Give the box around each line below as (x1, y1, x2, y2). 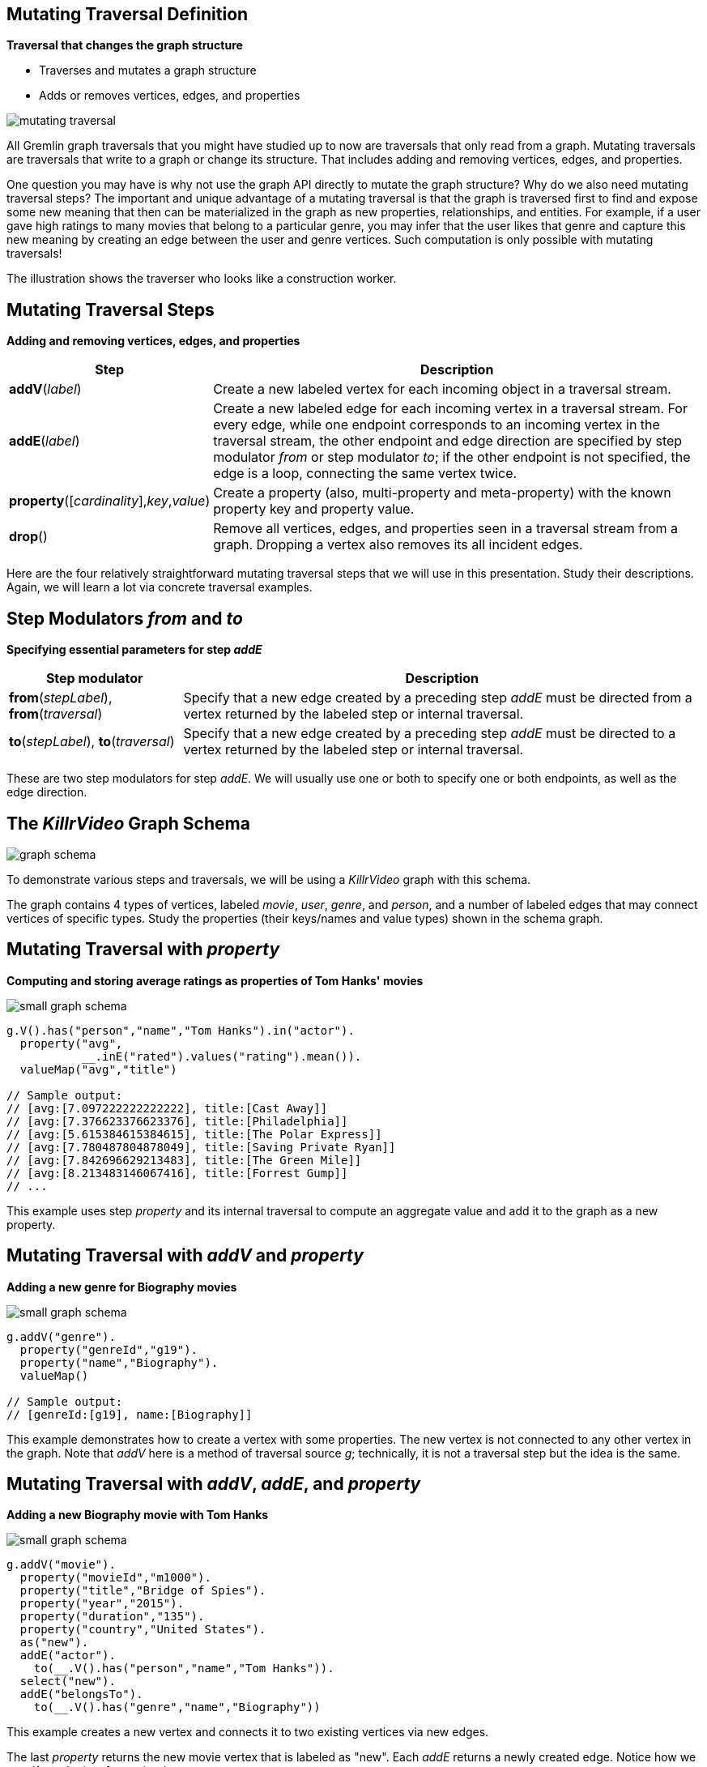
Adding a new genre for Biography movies (6, 1279, 237, 1294)
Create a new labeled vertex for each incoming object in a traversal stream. (213, 381, 671, 398)
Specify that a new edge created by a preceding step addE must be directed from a (183, 689, 692, 706)
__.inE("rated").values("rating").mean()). (81, 1049, 362, 1063)
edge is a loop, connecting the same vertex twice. (213, 465, 517, 482)
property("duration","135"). (19, 1610, 205, 1624)
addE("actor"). (19, 1649, 116, 1662)
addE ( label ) (9, 433, 80, 450)
